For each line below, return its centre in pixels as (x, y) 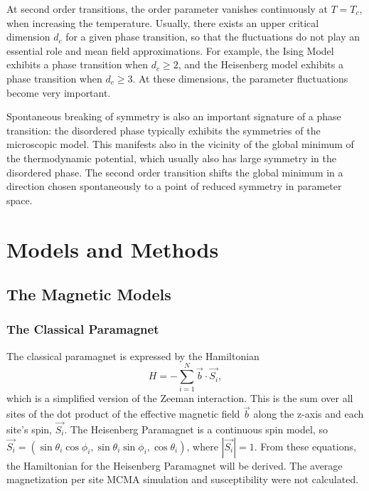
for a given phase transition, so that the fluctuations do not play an (213, 37)
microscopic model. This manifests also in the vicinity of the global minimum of (180, 144)
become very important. (59, 92)
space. (20, 200)
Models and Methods (113, 249)
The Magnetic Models (89, 294)
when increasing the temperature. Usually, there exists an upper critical (163, 22)
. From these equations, (305, 446)
